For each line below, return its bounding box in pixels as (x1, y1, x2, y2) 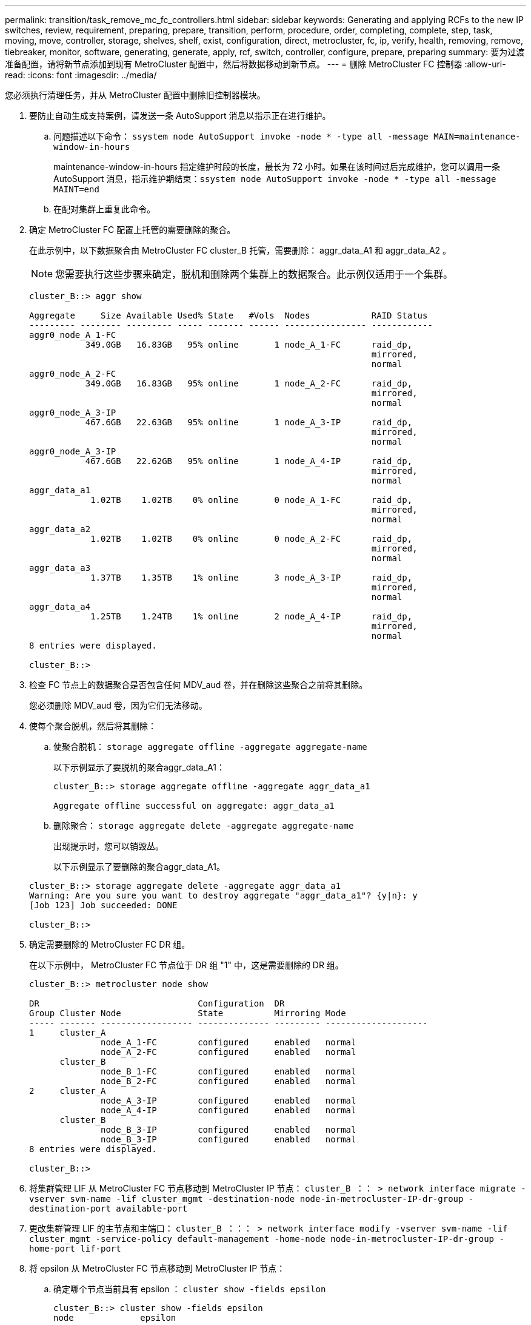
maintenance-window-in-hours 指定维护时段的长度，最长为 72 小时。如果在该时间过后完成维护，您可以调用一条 (53, 161, 501, 172)
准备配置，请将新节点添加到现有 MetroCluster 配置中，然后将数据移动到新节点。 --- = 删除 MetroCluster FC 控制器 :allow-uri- (5, 59, 506, 69)
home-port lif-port (29, 1244, 121, 1253)
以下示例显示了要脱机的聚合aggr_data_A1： (53, 762, 225, 772)
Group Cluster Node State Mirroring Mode (29, 1008, 346, 1018)
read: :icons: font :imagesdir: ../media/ (5, 70, 157, 80)
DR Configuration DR (29, 999, 285, 1008)
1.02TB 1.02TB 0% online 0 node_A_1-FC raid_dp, (90, 495, 413, 505)
